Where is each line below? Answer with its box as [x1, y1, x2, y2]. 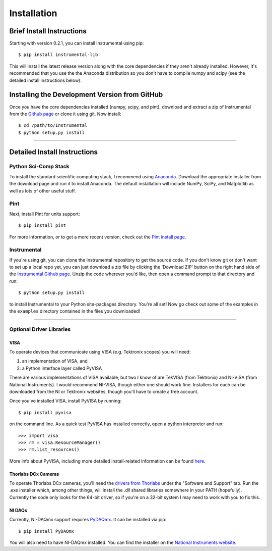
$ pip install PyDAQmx [18, 528, 75, 534]
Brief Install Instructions [9, 27, 87, 35]
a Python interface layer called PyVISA [22, 365, 102, 371]
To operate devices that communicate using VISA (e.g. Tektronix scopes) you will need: [9, 349, 191, 355]
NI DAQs [9, 507, 28, 513]
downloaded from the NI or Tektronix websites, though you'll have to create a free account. [9, 388, 199, 394]
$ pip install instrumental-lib [18, 52, 98, 58]
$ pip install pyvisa [18, 410, 72, 415]
